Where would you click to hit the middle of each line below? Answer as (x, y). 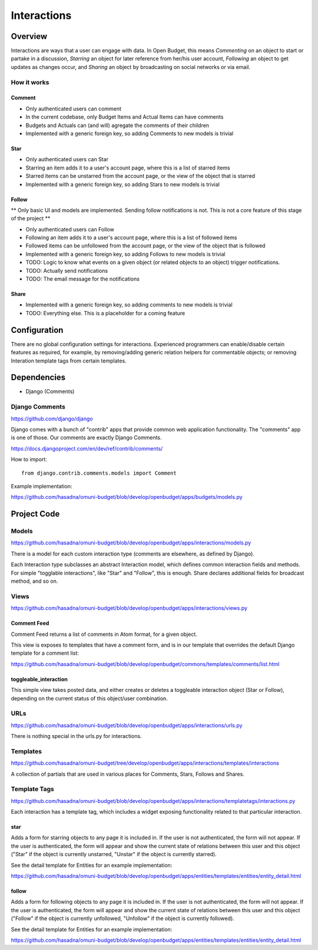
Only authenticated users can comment (74, 109)
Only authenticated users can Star (67, 159)
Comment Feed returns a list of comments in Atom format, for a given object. (104, 634)
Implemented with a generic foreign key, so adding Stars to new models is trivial (123, 184)
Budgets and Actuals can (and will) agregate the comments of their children (117, 125)
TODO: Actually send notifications (67, 270)
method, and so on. (34, 581)
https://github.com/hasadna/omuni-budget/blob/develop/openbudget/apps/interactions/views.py (129, 608)
